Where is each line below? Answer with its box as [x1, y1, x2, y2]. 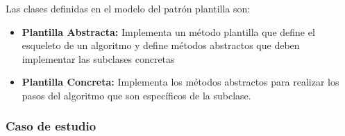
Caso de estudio [6, 117, 96, 135]
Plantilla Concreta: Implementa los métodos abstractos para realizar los [22, 75, 339, 89]
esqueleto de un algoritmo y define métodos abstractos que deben [22, 38, 300, 52]
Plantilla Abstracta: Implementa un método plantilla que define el [22, 24, 315, 39]
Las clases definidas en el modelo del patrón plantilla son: [6, 1, 251, 15]
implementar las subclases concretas [22, 51, 175, 66]
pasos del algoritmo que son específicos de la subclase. [22, 88, 251, 102]
